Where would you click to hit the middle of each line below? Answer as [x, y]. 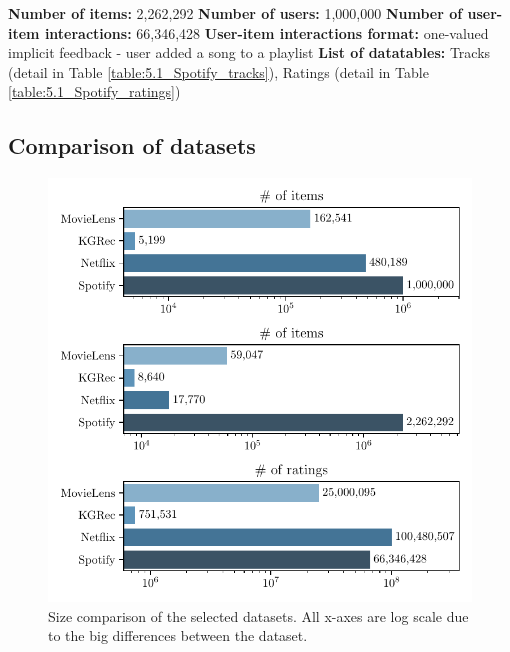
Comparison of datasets [132, 145]
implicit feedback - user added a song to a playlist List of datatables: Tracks [249, 52]
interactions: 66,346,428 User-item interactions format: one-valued [266, 32]
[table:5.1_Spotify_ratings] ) [94, 91]
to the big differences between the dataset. [178, 635]
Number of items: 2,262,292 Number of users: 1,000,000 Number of [235, 13]
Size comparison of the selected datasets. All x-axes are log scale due [258, 615]
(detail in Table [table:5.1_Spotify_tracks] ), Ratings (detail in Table [218, 71]
